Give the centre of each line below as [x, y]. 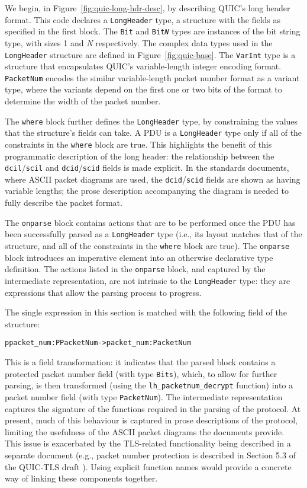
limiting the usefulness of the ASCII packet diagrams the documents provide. [145, 431]
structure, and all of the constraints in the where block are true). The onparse [147, 245]
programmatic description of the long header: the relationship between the [140, 156]
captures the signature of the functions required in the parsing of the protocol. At [153, 408]
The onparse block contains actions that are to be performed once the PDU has [150, 222]
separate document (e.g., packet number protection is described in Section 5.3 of [150, 454]
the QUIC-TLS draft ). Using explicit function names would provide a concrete [148, 466]
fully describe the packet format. [64, 202]
